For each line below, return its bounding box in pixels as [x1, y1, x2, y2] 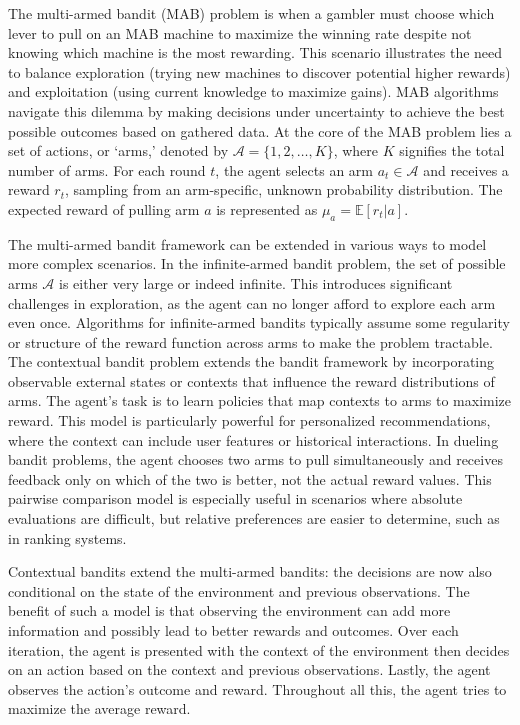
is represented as [216, 198, 318, 219]
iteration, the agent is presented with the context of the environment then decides [8, 639, 510, 660]
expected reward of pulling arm [8, 198, 200, 219]
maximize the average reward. [8, 698, 191, 719]
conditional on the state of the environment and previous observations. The [8, 580, 470, 601]
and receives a [423, 159, 509, 180]
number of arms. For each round [8, 159, 206, 180]
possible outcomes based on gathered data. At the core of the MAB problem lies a [8, 120, 512, 141]
